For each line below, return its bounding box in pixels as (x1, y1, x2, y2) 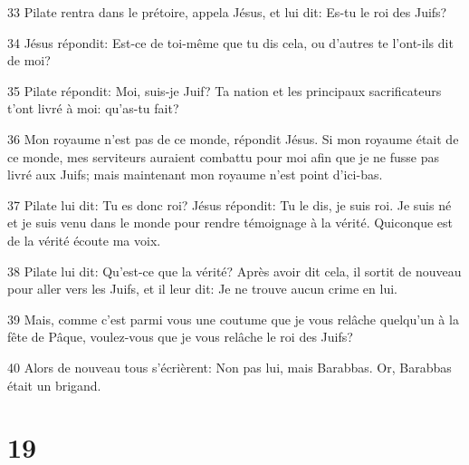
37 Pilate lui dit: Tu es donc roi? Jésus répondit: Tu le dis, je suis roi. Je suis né (7, 195, 452, 214)
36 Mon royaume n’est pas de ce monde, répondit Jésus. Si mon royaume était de (7, 129, 459, 148)
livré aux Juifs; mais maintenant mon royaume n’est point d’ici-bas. (7, 165, 383, 184)
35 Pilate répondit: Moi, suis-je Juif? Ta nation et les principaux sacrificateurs (7, 81, 442, 100)
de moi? (7, 51, 51, 70)
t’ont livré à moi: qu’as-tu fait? (7, 99, 179, 118)
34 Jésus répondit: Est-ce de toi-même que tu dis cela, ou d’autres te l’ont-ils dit (7, 33, 454, 52)
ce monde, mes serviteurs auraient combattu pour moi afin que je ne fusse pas (7, 147, 439, 166)
